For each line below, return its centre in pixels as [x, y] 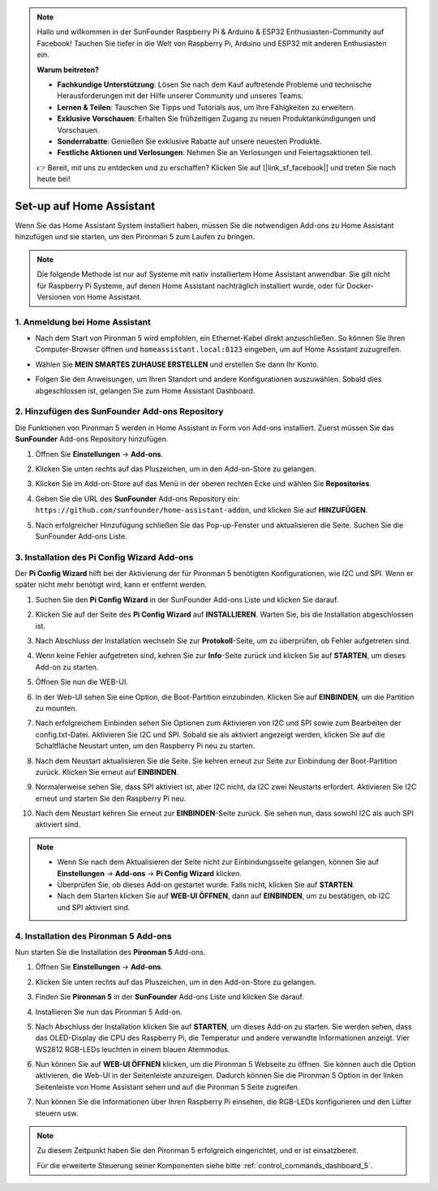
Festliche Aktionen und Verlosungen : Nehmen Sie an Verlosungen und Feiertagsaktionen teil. [215, 153]
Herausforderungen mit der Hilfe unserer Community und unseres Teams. [180, 96]
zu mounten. [56, 708]
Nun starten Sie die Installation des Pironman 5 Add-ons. [110, 952]
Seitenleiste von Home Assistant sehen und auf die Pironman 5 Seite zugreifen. [167, 1086]
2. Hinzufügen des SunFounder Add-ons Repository [119, 411]
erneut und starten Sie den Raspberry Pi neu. [111, 798]
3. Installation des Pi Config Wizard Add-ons [104, 557]
